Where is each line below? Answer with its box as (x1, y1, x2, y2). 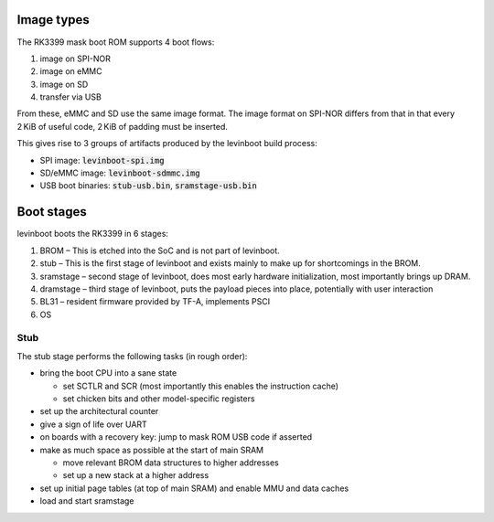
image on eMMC (39, 66, 102, 77)
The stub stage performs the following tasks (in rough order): (16, 350, 248, 361)
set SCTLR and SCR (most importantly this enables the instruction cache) (62, 380, 338, 391)
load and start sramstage (39, 495, 134, 506)
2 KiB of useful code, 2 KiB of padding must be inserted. (16, 121, 229, 132)
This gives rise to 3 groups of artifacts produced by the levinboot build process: (16, 138, 317, 149)
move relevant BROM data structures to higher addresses (62, 457, 279, 468)
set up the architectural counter (39, 406, 159, 417)
